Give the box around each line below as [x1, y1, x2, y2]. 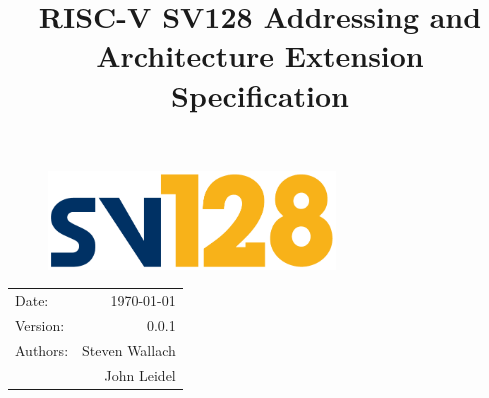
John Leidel [104, 364, 176, 385]
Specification [171, 74, 349, 115]
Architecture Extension [96, 35, 424, 76]
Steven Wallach [82, 339, 176, 360]
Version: [15, 314, 65, 335]
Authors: [15, 339, 69, 360]
